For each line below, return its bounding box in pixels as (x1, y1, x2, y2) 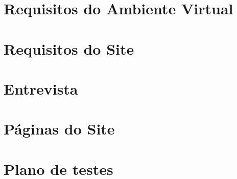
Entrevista (4, 78, 78, 99)
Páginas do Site (4, 118, 115, 139)
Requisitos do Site (4, 38, 134, 59)
